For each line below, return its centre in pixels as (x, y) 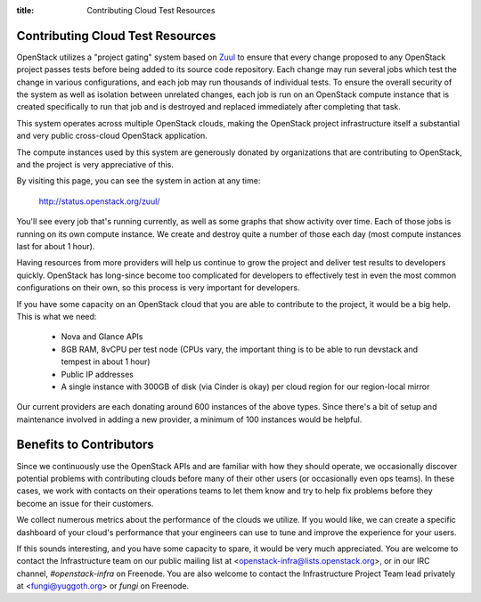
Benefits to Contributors (86, 445)
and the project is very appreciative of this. (95, 165)
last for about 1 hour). (56, 246)
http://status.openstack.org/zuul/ (99, 201)
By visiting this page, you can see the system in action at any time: (139, 181)
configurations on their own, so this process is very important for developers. (158, 288)
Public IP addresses (97, 374)
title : (25, 10)
